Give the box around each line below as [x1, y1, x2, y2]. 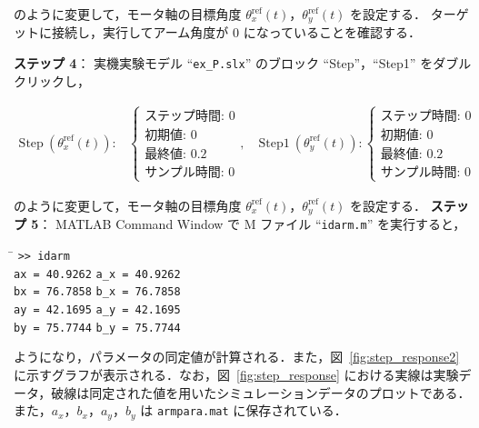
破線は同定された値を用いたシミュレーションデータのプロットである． [51, 383, 471, 402]
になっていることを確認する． [243, 23, 421, 42]
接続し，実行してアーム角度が [51, 23, 229, 42]
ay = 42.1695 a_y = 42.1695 [14, 304, 181, 317]
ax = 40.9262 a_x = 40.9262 [14, 267, 181, 281]
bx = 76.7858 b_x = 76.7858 [14, 285, 181, 299]
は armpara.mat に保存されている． [140, 401, 347, 420]
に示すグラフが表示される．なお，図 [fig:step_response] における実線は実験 [14, 364, 459, 383]
